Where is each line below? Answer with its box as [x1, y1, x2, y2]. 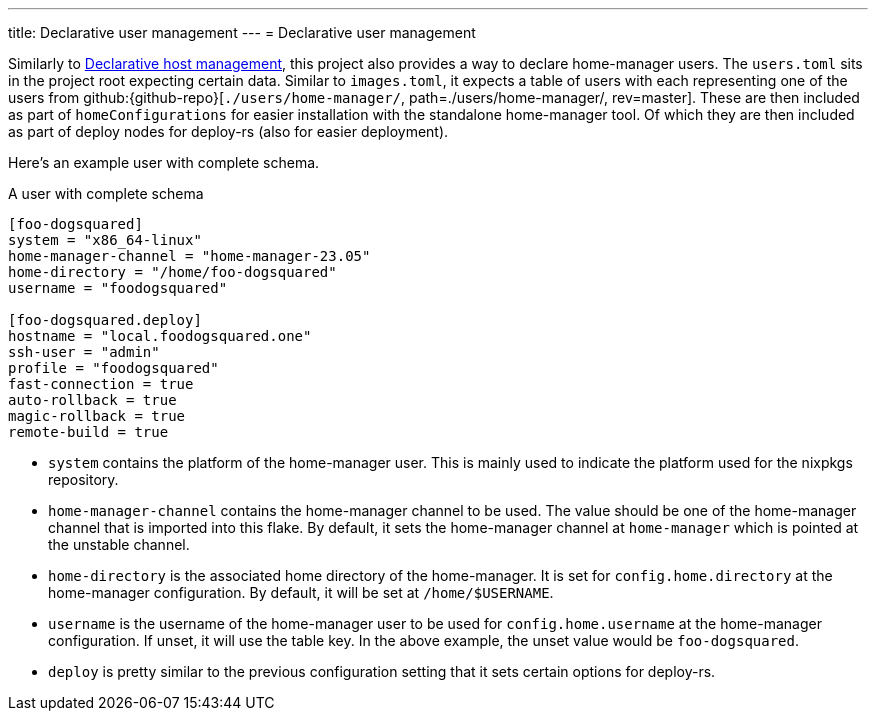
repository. [48, 471, 119, 488]
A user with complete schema [8, 185, 204, 202]
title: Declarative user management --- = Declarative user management [8, 24, 476, 41]
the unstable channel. [48, 536, 190, 553]
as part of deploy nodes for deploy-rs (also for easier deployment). [8, 123, 449, 140]
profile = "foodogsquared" [8, 360, 219, 376]
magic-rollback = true [8, 408, 186, 424]
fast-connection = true [8, 376, 194, 392]
